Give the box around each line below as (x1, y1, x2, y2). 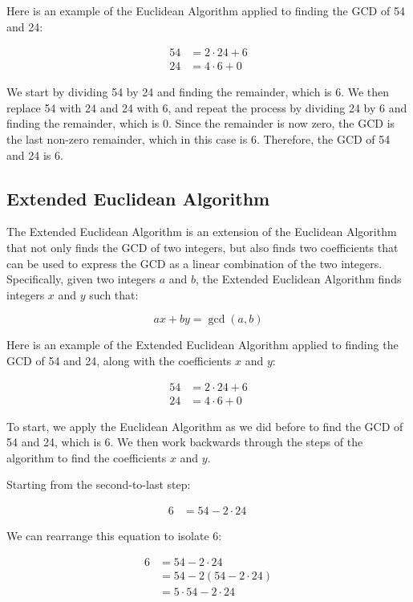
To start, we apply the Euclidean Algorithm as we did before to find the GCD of (6, 417, 403, 434)
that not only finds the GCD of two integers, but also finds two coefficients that (6, 239, 399, 256)
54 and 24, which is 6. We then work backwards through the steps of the (6, 433, 363, 450)
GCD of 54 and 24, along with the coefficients (6, 352, 232, 368)
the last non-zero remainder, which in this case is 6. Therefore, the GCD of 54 (6, 131, 391, 148)
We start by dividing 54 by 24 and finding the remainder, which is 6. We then (6, 83, 390, 100)
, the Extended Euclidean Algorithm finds (196, 270, 402, 287)
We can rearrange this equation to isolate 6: (6, 527, 222, 544)
